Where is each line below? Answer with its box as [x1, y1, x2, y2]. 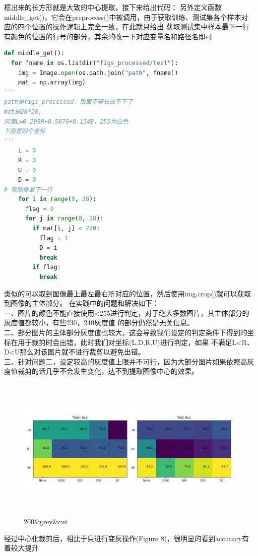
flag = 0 [25, 205, 54, 212]
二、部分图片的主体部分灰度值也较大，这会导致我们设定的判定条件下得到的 [4, 327, 247, 337]
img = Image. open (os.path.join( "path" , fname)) [18, 69, 178, 76]
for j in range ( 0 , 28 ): [25, 215, 104, 222]
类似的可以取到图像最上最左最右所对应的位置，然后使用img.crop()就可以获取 [4, 288, 251, 298]
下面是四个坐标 [4, 128, 46, 135]
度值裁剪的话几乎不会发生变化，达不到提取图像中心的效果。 [4, 366, 198, 376]
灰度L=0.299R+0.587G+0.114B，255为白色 [4, 118, 129, 125]
